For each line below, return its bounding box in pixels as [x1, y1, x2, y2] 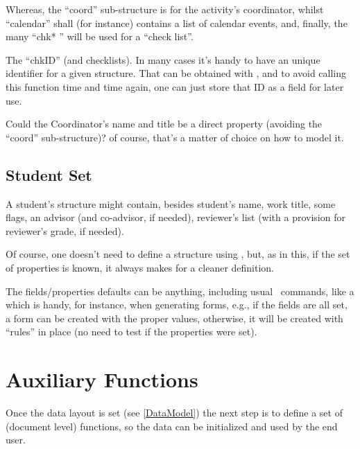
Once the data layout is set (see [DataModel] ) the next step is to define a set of [6, 405, 343, 420]
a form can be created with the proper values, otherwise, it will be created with [6, 310, 343, 325]
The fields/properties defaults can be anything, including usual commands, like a [6, 283, 354, 298]
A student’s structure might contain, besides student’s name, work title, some [6, 196, 336, 211]
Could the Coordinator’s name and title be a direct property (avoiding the [6, 116, 323, 131]
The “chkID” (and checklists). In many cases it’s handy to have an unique [6, 52, 320, 67]
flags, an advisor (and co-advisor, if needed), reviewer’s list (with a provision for [6, 210, 345, 224]
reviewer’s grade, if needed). [6, 223, 124, 238]
